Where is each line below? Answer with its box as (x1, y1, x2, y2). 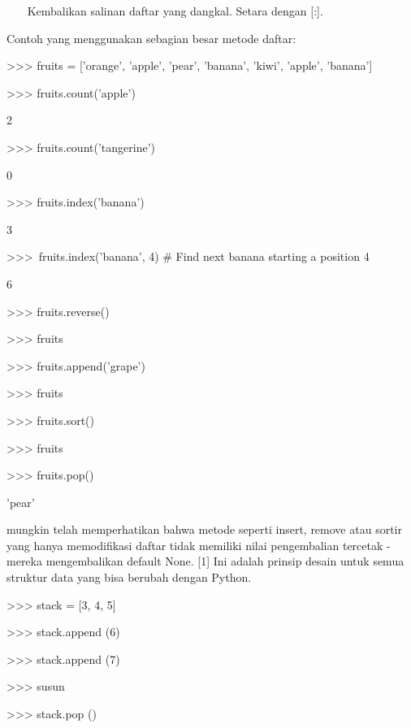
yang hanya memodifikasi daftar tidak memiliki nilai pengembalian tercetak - (6, 536, 391, 553)
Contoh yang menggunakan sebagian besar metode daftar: (6, 29, 296, 46)
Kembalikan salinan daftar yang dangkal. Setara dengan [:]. (27, 2, 323, 19)
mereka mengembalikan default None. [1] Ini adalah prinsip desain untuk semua (6, 552, 405, 570)
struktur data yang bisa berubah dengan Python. (6, 569, 252, 586)
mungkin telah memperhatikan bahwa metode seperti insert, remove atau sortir (6, 521, 402, 538)
